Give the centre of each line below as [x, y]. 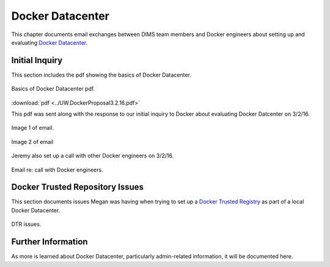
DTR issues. [26, 224]
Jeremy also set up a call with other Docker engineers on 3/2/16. [93, 156]
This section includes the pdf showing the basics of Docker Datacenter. [101, 75]
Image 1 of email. [33, 128]
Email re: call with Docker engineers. [57, 170]
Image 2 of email [32, 141]
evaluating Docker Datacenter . [50, 42]
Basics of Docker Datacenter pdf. [53, 89]
